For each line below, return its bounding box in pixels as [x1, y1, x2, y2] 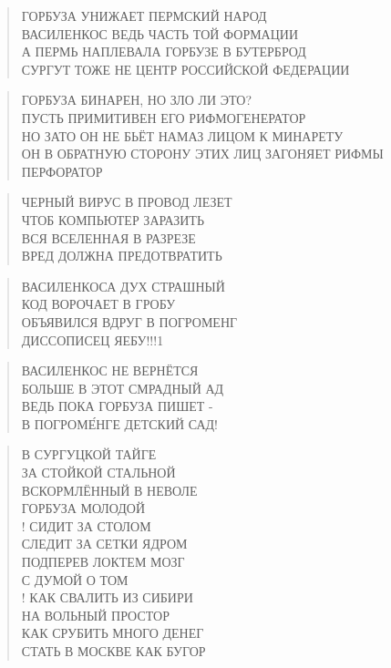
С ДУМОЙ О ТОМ [21, 570, 129, 589]
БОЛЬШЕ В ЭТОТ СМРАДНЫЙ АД [21, 378, 224, 397]
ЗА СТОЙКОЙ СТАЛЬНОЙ [21, 463, 176, 482]
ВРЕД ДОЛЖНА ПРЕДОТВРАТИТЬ [21, 246, 222, 265]
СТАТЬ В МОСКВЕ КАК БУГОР [21, 642, 206, 660]
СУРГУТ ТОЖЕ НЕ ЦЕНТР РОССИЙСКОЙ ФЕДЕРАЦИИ [21, 59, 350, 78]
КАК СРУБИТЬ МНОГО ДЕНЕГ [21, 623, 204, 642]
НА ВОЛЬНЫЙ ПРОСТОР [21, 605, 170, 624]
